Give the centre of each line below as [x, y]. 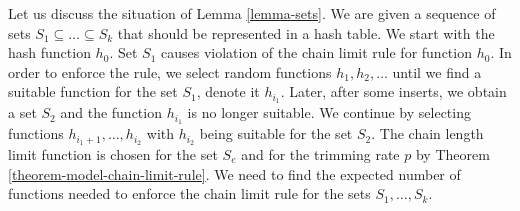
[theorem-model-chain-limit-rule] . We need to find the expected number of [234, 173]
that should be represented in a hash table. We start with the [306, 32]
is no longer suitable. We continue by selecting [329, 112]
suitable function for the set [93, 91]
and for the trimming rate [320, 153]
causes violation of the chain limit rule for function [316, 52]
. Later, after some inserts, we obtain [393, 91]
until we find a [437, 71]
